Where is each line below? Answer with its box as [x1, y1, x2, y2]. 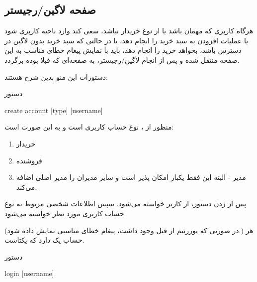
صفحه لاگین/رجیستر [4, 2, 96, 17]
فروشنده [16, 155, 42, 165]
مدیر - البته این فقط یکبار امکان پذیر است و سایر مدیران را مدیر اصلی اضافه [16, 172, 246, 182]
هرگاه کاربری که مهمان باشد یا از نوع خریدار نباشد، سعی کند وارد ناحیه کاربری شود [4, 25, 254, 36]
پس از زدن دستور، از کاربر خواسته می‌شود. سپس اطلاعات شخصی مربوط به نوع [4, 198, 247, 209]
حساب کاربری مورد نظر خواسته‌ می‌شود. [4, 208, 126, 218]
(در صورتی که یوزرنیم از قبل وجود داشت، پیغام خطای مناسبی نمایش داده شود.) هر [4, 225, 254, 235]
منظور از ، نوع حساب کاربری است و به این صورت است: [4, 122, 174, 132]
